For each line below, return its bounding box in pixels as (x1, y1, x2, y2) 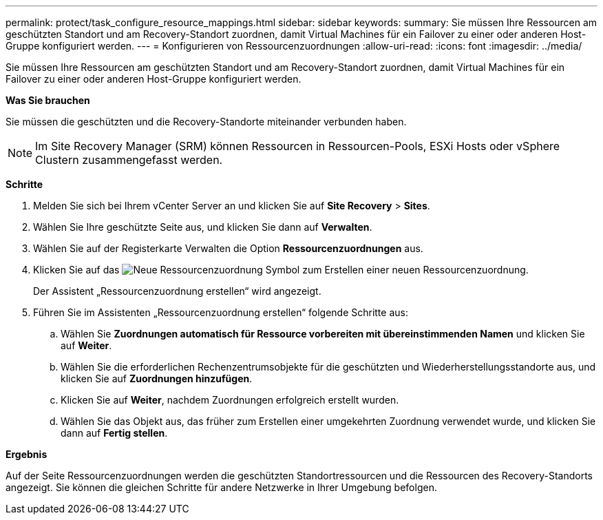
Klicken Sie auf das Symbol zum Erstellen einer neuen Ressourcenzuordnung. (33, 264, 529, 275)
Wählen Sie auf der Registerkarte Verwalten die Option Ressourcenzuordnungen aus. (33, 242, 423, 254)
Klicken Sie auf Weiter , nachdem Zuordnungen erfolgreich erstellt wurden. (61, 394, 399, 406)
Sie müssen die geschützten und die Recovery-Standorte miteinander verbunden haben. (6, 116, 407, 127)
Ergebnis (6, 448, 47, 460)
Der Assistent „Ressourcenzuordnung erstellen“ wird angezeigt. (33, 285, 321, 297)
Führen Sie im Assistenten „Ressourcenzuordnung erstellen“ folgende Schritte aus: (33, 306, 408, 318)
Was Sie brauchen (6, 94, 90, 106)
